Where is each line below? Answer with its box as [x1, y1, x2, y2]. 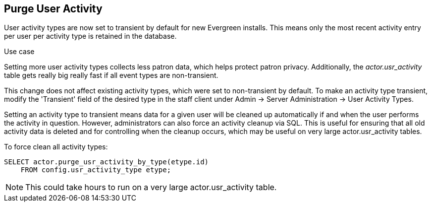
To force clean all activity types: [4, 142, 108, 151]
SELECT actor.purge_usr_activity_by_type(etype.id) [4, 158, 209, 166]
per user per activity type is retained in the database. [4, 32, 177, 41]
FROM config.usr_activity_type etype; [20, 166, 171, 174]
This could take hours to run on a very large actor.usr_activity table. [25, 182, 277, 193]
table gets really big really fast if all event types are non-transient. [4, 71, 218, 80]
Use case [4, 47, 35, 56]
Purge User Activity [4, 2, 103, 15]
